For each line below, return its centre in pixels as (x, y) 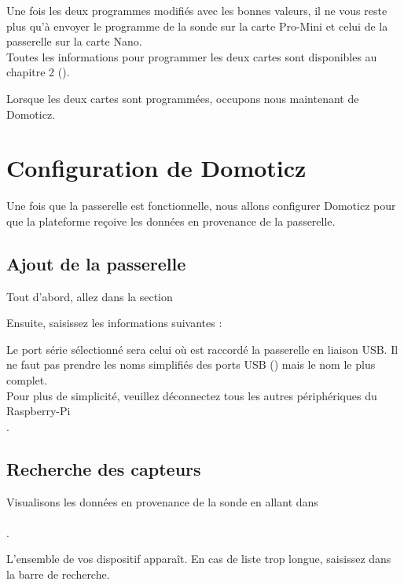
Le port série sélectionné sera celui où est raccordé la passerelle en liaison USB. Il (202, 349)
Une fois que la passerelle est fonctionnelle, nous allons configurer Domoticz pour (201, 206)
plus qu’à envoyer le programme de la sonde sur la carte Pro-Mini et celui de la (197, 26)
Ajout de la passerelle (96, 263)
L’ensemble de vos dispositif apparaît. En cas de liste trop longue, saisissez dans (199, 559)
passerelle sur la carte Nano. (74, 41)
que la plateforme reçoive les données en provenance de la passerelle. (171, 221)
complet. (27, 380)
